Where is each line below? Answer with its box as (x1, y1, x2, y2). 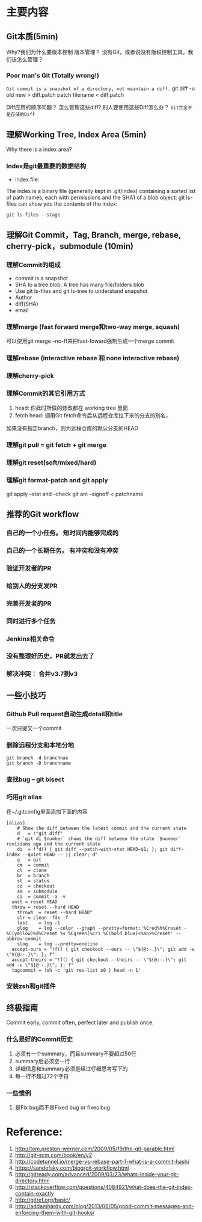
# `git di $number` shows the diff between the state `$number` (17, 835, 182, 842)
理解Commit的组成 (6, 260, 61, 269)
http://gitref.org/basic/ (14, 1196, 70, 1203)
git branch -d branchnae (6, 755, 69, 761)
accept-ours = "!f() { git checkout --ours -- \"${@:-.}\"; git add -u (11, 946, 195, 952)
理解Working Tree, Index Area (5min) (6, 129, 147, 140)
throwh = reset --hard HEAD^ (17, 909, 93, 915)
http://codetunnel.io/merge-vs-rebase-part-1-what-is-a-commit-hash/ (14, 1158, 190, 1165)
